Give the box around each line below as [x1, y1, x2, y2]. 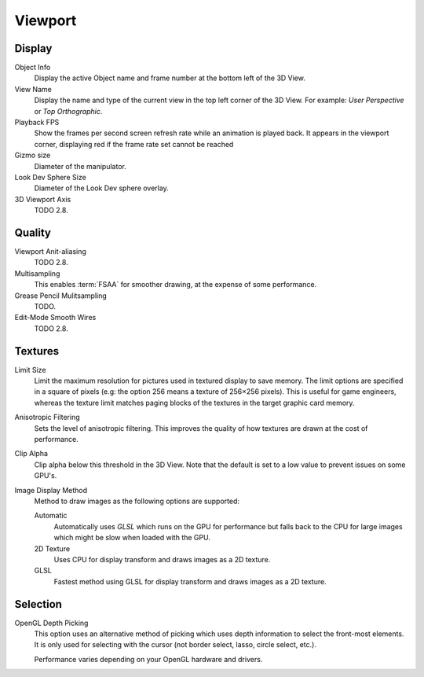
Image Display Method [14, 485, 88, 495]
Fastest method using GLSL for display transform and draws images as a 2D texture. [53, 576, 327, 586]
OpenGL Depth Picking [14, 618, 89, 627]
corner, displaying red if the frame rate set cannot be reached [34, 139, 234, 149]
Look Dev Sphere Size [14, 172, 86, 182]
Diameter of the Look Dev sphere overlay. [34, 183, 169, 193]
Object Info [14, 63, 51, 72]
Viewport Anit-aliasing [14, 247, 86, 256]
